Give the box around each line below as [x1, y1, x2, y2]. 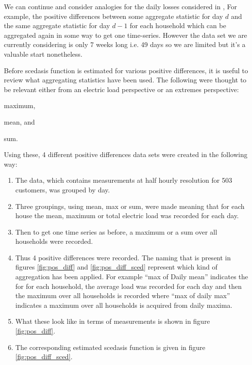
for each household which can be [130, 20, 226, 31]
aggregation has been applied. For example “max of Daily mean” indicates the [15, 271, 248, 282]
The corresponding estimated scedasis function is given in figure [15, 342, 205, 352]
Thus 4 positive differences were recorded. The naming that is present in [15, 252, 231, 262]
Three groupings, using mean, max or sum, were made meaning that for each [15, 201, 245, 211]
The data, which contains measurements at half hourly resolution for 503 [15, 175, 232, 185]
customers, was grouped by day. [15, 184, 110, 194]
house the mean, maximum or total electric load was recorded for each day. [15, 210, 239, 221]
